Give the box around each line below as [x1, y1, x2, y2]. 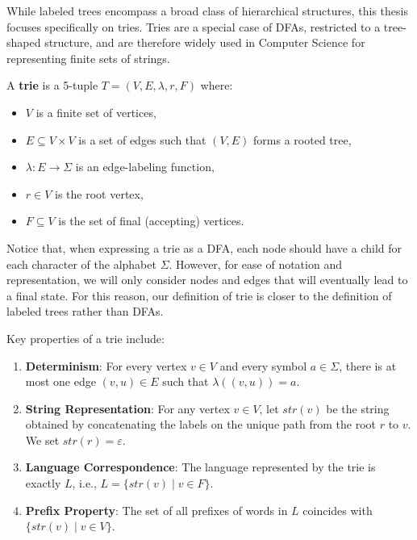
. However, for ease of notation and [169, 255, 342, 272]
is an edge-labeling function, [75, 158, 215, 175]
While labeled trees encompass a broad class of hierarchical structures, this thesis [6, 2, 408, 19]
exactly [25, 475, 61, 492]
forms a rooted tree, [253, 131, 352, 148]
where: [200, 77, 233, 94]
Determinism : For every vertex [25, 357, 187, 374]
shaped [6, 34, 41, 51]
